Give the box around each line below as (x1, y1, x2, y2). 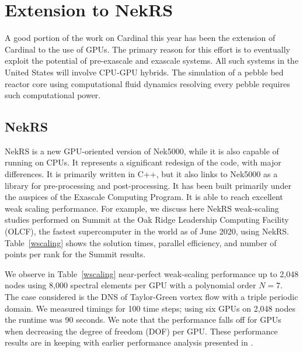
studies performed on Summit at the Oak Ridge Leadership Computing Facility (5, 213, 289, 226)
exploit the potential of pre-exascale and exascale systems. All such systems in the (5, 54, 299, 67)
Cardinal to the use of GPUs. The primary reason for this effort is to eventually (5, 43, 290, 55)
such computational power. (5, 89, 101, 101)
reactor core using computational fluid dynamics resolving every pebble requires (5, 77, 290, 89)
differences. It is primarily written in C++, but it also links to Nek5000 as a (5, 168, 278, 180)
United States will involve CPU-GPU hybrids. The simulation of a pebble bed (5, 65, 284, 78)
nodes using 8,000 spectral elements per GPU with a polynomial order (5, 279, 256, 291)
